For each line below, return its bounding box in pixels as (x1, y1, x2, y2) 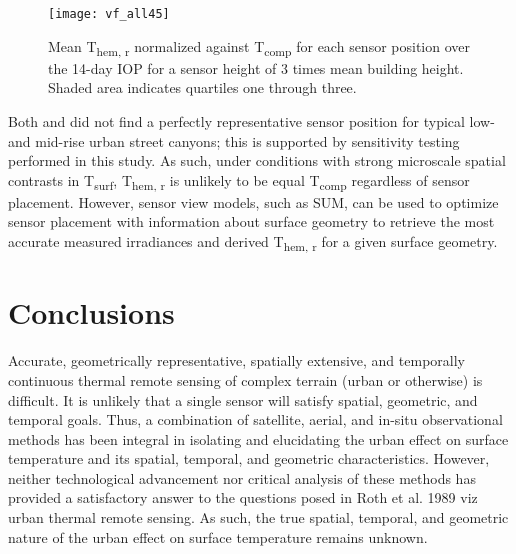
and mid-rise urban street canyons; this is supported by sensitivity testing (8, 130, 460, 151)
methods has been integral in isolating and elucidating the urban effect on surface (8, 428, 509, 449)
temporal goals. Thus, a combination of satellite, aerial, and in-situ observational (8, 409, 503, 430)
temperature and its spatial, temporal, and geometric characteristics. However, (8, 448, 490, 469)
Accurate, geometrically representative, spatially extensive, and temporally (8, 350, 465, 371)
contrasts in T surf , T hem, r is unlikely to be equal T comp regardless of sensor (8, 169, 470, 193)
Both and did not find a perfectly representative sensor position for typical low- (8, 110, 495, 131)
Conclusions (8, 292, 175, 333)
